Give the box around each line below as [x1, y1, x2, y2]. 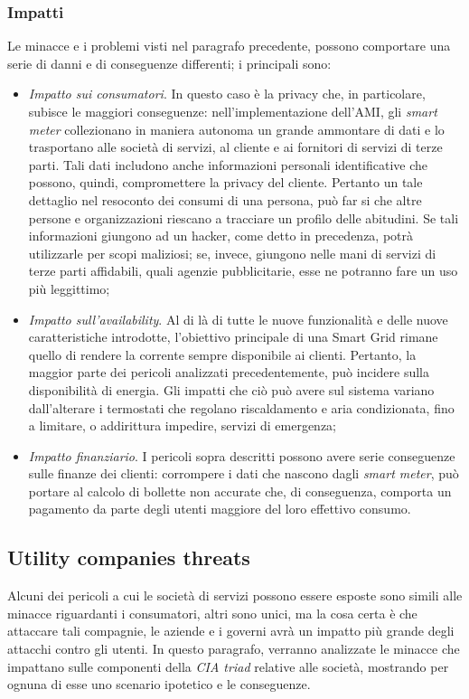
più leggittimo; [28, 279, 110, 298]
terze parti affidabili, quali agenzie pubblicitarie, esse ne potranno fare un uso [28, 261, 458, 280]
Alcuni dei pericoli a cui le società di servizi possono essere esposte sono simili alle [7, 586, 463, 605]
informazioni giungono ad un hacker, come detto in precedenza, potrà [28, 226, 414, 245]
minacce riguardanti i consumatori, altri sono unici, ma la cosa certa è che [7, 603, 417, 622]
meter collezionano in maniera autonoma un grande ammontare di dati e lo [28, 119, 445, 138]
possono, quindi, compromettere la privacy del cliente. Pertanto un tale [28, 173, 423, 192]
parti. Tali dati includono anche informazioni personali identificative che [28, 155, 428, 174]
